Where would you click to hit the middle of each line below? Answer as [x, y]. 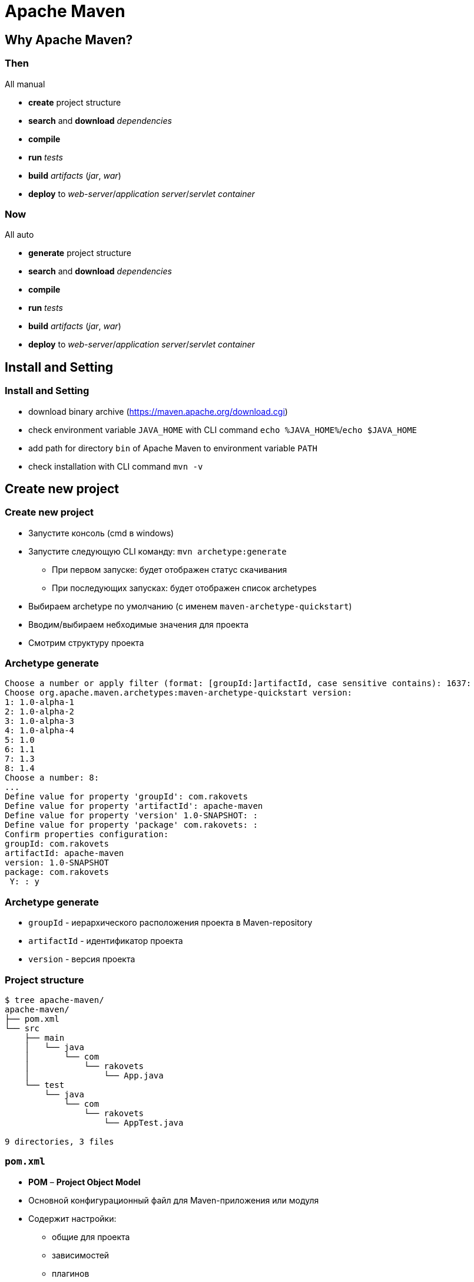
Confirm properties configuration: [87, 835]
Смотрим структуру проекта [86, 642]
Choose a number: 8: [52, 778]
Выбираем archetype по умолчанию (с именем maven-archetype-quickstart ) [190, 606]
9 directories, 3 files [59, 1141]
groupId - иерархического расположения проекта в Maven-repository [170, 923]
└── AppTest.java [144, 1122]
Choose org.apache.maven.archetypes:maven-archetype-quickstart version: [179, 693]
